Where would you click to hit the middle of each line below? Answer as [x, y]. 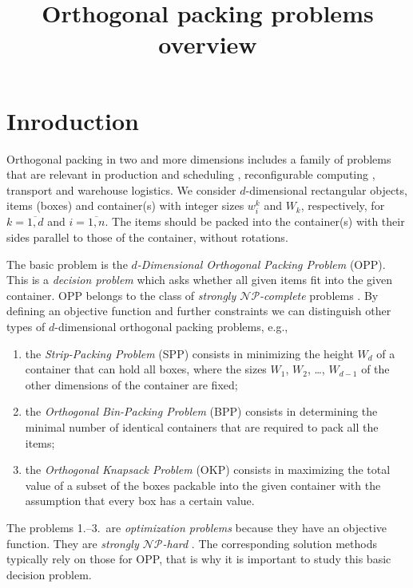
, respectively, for [343, 205]
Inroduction [73, 120]
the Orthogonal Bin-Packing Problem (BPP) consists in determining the [201, 411]
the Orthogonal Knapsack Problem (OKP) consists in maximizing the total [208, 470]
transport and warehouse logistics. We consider [121, 189]
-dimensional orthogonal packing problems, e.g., [171, 326]
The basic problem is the [67, 264]
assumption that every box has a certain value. [140, 501]
